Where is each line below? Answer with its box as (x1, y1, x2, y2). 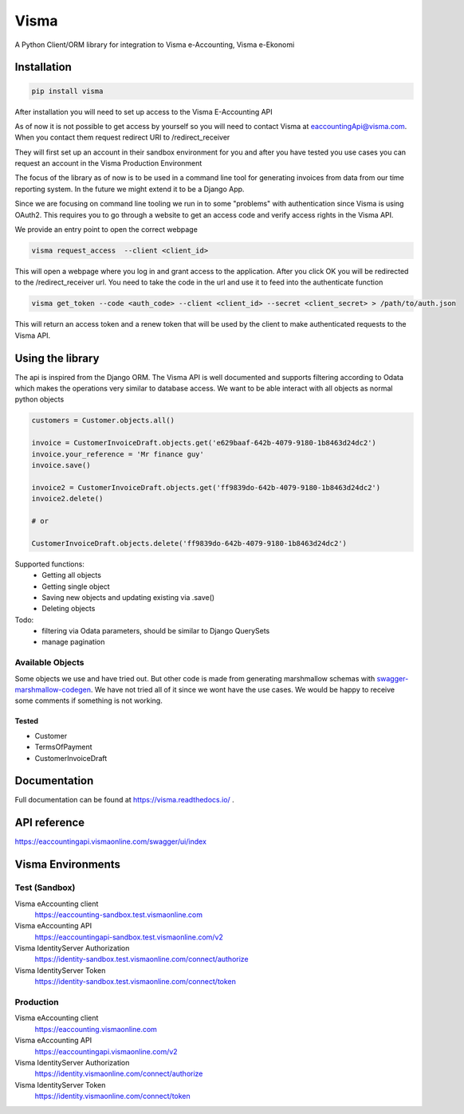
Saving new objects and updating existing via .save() (41, 592, 215, 602)
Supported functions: (14, 559, 85, 569)
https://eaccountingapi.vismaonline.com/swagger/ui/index (14, 837, 207, 846)
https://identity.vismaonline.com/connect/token (34, 1092, 191, 1101)
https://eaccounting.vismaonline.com (34, 1024, 157, 1034)
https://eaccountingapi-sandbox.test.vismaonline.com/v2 (34, 932, 223, 942)
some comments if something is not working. (14, 696, 163, 705)
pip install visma (31, 86, 104, 96)
